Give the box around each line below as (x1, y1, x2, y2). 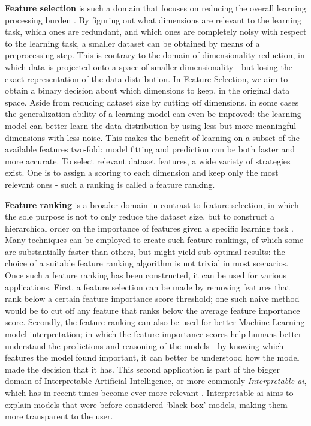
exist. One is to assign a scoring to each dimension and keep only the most (5, 166, 279, 179)
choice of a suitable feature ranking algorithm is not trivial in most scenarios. (5, 257, 289, 269)
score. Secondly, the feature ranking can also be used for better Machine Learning (5, 316, 305, 328)
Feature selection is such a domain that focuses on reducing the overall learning (5, 2, 306, 14)
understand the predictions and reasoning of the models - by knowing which (5, 339, 284, 352)
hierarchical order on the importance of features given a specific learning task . (5, 221, 294, 234)
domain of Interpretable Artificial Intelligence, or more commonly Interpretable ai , (5, 374, 307, 387)
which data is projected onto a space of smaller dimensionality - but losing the (5, 60, 292, 73)
